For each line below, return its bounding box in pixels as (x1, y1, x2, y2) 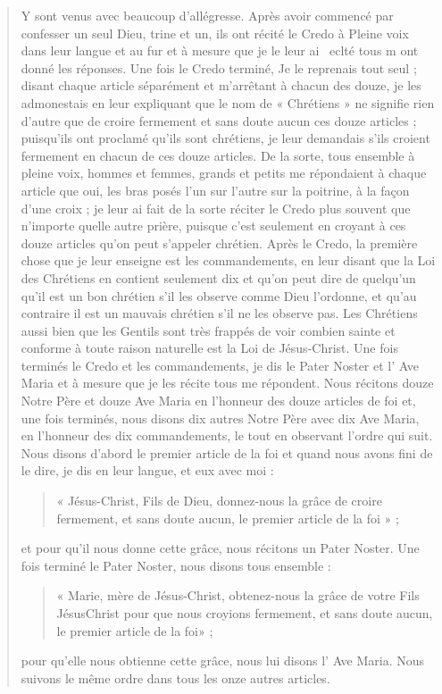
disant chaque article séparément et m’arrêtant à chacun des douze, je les (21, 76, 421, 95)
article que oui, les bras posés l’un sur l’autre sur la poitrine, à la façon (21, 180, 410, 199)
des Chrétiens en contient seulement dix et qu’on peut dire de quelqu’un (21, 268, 416, 287)
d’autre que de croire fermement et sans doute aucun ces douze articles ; (21, 111, 417, 130)
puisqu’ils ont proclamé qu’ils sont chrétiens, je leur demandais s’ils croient (21, 129, 430, 147)
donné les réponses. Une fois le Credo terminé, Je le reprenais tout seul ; (21, 58, 417, 77)
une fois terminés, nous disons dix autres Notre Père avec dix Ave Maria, (21, 408, 420, 427)
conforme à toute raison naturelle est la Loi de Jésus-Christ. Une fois (21, 339, 398, 357)
